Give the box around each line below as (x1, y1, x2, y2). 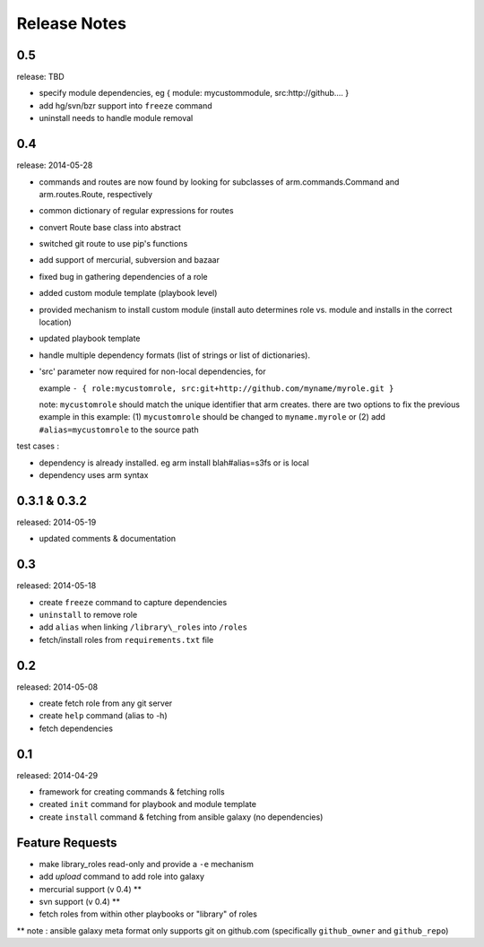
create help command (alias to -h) (39, 710, 168, 721)
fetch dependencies (39, 723, 114, 734)
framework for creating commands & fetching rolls (39, 786, 225, 797)
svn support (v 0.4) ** (39, 896, 121, 907)
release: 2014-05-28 (16, 160, 93, 170)
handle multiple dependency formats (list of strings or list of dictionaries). (39, 350, 311, 361)
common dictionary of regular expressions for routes (39, 205, 234, 216)
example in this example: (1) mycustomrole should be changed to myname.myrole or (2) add (39, 412, 385, 422)
